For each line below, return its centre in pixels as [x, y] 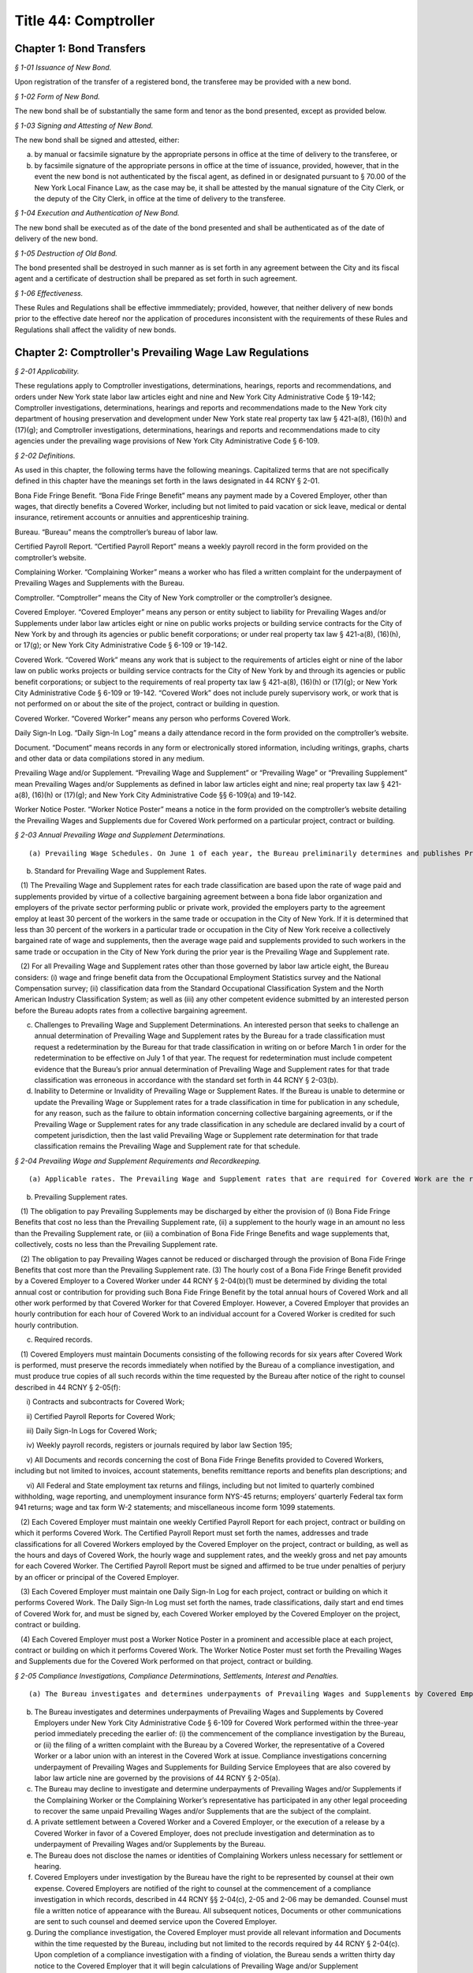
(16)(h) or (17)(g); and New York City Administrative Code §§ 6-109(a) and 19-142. [164, 795]
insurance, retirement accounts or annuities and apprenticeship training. [132, 518]
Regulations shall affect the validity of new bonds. [95, 329]
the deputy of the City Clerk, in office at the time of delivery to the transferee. [160, 198]
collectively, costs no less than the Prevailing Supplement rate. [116, 1245]
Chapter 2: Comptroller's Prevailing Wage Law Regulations [162, 352]
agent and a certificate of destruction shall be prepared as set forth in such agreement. [156, 279]
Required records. [63, 1340]
